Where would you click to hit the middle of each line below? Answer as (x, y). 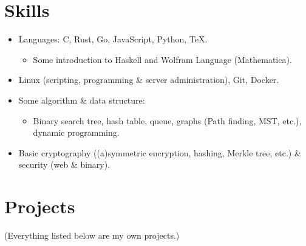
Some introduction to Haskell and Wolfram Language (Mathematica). (162, 59)
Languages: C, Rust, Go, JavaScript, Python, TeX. (113, 39)
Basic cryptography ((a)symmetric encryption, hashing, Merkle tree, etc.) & (160, 152)
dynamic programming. (76, 132)
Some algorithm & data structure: (82, 100)
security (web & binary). (64, 165)
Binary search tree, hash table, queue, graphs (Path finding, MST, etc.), (167, 120)
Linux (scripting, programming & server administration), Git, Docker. (149, 80)
